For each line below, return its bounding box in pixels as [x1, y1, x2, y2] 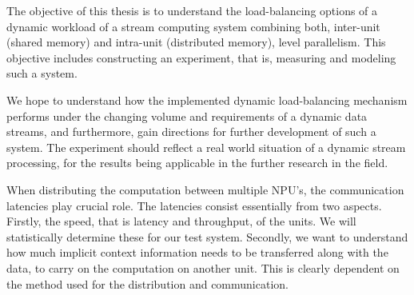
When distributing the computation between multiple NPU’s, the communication [6, 181, 404, 197]
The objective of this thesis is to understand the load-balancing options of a [6, 2, 378, 18]
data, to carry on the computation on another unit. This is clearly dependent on [6, 259, 400, 276]
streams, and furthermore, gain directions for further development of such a [6, 123, 376, 140]
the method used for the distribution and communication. [6, 275, 289, 292]
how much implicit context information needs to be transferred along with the [6, 244, 388, 261]
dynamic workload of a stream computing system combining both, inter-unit [6, 18, 380, 34]
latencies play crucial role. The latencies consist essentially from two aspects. [6, 197, 382, 213]
